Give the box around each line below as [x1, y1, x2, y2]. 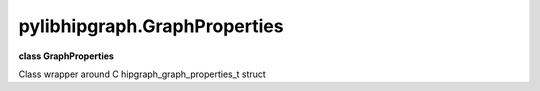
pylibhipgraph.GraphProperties [18, 15, 284, 37]
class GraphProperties [18, 50, 115, 62]
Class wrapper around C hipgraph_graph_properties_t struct [18, 68, 267, 80]
